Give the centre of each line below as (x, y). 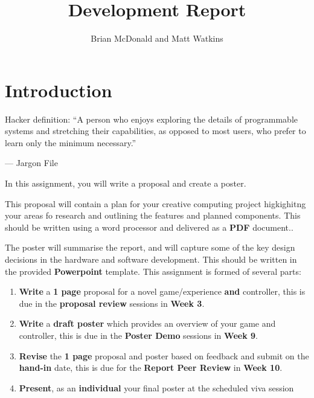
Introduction (59, 90)
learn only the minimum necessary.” (71, 142)
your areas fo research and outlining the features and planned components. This (153, 215)
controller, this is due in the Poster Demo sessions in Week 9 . (138, 335)
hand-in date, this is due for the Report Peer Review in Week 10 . (151, 368)
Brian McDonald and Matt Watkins (157, 38)
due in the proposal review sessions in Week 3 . (112, 303)
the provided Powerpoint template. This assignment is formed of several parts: (153, 271)
